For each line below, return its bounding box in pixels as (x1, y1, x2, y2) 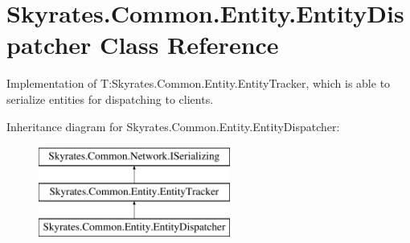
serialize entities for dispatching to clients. (6, 90, 214, 107)
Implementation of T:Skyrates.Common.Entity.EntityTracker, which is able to (6, 75, 391, 92)
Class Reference (100, 28, 279, 61)
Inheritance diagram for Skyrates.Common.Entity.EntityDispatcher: (6, 117, 340, 134)
